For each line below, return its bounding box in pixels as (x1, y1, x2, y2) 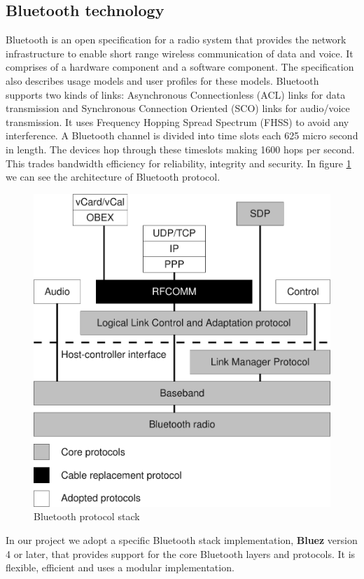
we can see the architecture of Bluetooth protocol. (6, 169, 220, 184)
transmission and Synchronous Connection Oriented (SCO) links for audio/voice (6, 101, 350, 116)
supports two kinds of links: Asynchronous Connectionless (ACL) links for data (6, 87, 346, 102)
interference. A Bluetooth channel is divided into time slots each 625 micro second (6, 128, 358, 143)
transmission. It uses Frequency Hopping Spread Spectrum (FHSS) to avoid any (6, 114, 349, 129)
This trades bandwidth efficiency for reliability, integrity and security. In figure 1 (6, 155, 351, 170)
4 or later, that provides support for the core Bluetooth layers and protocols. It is (6, 546, 356, 561)
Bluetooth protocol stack (34, 509, 140, 524)
